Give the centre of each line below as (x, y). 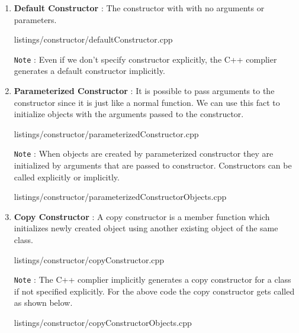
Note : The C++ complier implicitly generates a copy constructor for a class (152, 279)
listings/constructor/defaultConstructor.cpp (93, 39)
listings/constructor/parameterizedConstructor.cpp (106, 133)
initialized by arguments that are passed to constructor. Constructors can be (153, 165)
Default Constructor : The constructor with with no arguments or (139, 8)
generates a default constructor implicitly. (89, 71)
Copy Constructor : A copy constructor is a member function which (142, 216)
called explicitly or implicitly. (67, 177)
